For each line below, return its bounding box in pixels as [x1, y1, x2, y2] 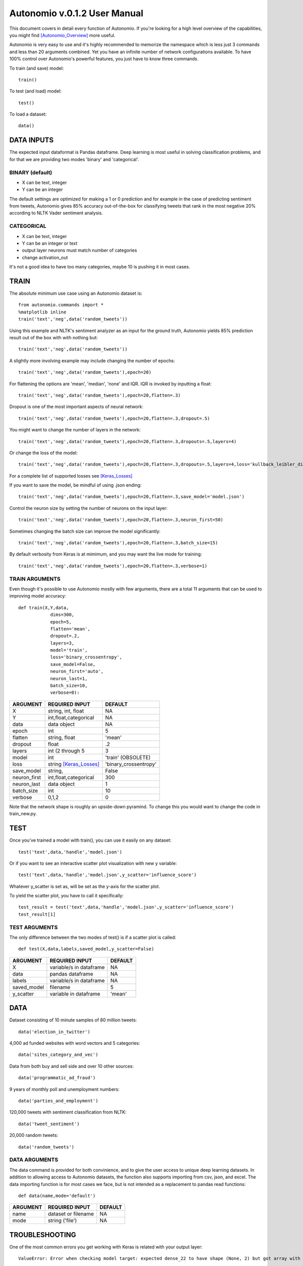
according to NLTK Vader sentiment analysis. [9, 210, 103, 216]
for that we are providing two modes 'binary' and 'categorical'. [9, 156, 139, 162]
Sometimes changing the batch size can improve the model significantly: [9, 528, 161, 534]
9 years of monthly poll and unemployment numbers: [9, 1086, 120, 1092]
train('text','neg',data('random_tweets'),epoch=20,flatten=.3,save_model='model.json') [18, 494, 245, 500]
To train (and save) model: [9, 65, 64, 71]
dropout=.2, [50, 633, 80, 639]
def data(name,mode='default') [18, 1193, 96, 1199]
